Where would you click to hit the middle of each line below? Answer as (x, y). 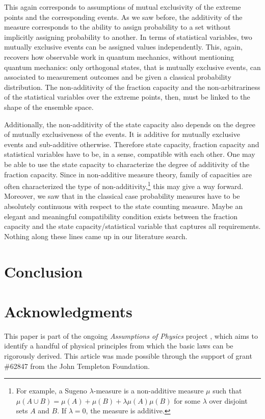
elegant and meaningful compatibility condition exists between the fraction (121, 216)
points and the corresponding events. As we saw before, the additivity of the (123, 17)
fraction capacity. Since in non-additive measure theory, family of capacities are (128, 174)
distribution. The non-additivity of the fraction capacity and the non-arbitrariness (132, 87)
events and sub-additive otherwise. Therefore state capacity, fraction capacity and (132, 144)
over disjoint (228, 400)
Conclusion (44, 271)
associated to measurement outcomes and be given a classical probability (118, 77)
